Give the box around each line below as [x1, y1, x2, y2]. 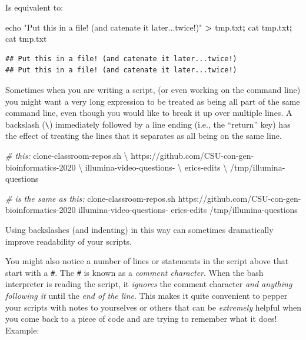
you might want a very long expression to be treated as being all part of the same [5, 95, 300, 107]
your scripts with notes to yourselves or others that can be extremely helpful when [5, 301, 302, 313]
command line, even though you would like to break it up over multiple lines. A [5, 106, 292, 119]
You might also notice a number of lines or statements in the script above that [5, 255, 289, 267]
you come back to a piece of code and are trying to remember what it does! [5, 312, 277, 325]
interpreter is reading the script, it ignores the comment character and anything [5, 278, 292, 290]
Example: [5, 324, 39, 336]
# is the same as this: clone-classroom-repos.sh [5, 192, 175, 204]
